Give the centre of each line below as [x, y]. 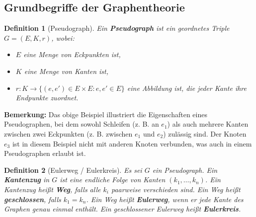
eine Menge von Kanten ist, [66, 71]
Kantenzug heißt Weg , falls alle [52, 189]
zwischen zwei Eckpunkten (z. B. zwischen [68, 133]
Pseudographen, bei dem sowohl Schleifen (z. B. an [82, 124]
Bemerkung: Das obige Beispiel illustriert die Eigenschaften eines [106, 114]
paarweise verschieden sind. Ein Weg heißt [176, 189]
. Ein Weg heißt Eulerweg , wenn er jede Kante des [165, 199]
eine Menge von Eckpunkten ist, [72, 54]
